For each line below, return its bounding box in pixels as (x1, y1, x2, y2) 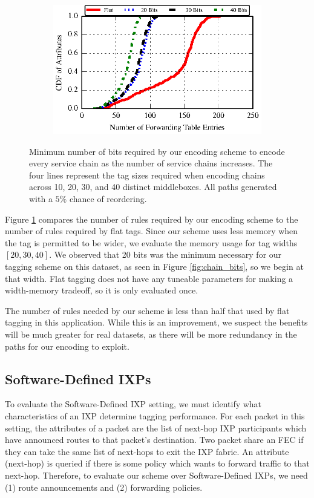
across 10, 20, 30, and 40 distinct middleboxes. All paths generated (29, 180, 277, 193)
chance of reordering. (69, 192, 147, 205)
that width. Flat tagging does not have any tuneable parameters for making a (5, 272, 293, 284)
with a (29, 192, 53, 205)
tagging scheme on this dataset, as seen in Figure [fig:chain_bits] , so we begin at (5, 260, 304, 272)
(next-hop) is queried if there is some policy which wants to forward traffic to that (5, 457, 310, 470)
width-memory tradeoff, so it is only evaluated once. (5, 284, 198, 297)
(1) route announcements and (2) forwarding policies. (5, 480, 203, 493)
